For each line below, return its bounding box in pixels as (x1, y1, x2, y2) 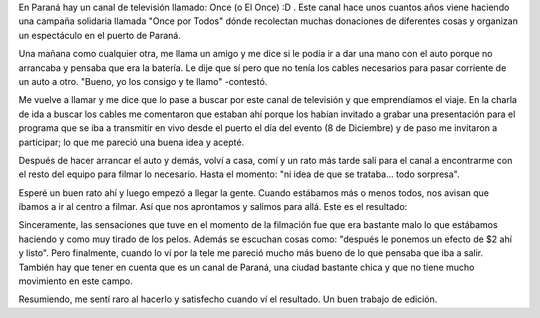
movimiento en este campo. (18, 275, 134, 287)
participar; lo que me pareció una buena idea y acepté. (18, 136, 245, 148)
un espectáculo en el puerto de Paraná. (18, 29, 182, 41)
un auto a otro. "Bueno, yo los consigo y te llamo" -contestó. (18, 75, 268, 87)
